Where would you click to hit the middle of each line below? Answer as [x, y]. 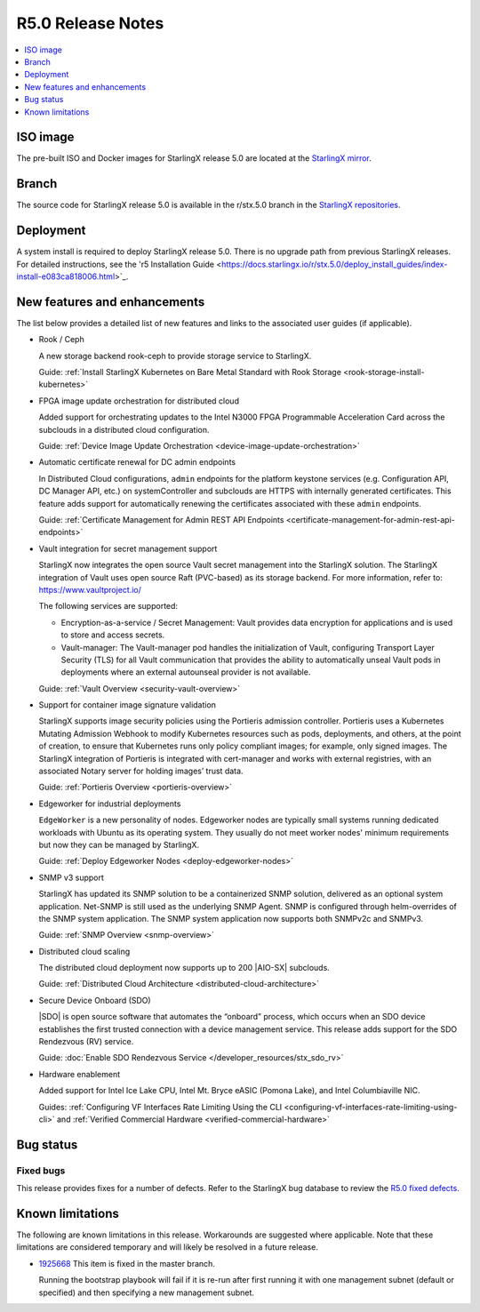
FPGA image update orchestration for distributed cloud [139, 401]
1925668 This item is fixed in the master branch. [127, 1263]
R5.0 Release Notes [90, 23]
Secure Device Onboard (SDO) [95, 1000]
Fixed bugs [41, 1171]
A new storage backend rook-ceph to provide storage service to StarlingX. [175, 356]
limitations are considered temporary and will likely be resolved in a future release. [168, 1247]
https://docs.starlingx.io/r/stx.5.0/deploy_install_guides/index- [334, 264]
